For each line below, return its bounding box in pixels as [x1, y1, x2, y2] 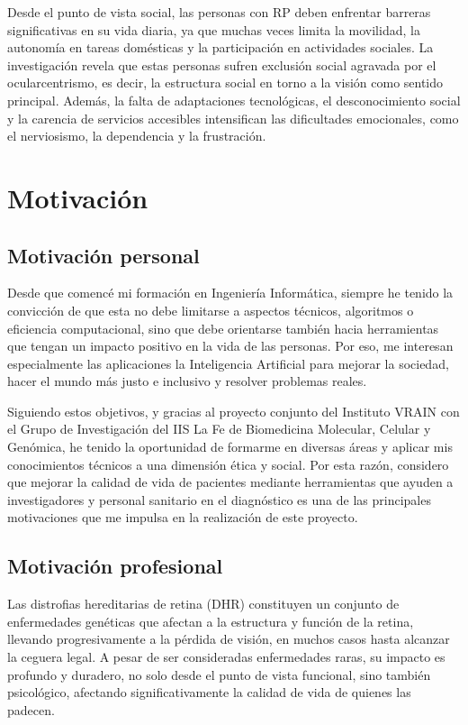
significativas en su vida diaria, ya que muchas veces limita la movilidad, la [7, 20, 420, 39]
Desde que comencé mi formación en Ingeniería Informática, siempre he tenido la [7, 283, 454, 302]
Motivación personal [7, 241, 200, 269]
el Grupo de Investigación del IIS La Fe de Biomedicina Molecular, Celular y [7, 419, 431, 438]
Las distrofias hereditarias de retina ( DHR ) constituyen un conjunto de [7, 594, 400, 613]
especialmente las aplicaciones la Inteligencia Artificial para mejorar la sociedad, [7, 353, 449, 372]
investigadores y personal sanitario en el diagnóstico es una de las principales [7, 490, 431, 509]
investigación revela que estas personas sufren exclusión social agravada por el [7, 55, 436, 74]
